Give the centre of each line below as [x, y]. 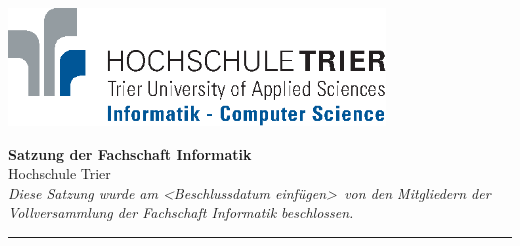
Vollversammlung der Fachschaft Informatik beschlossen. [181, 212]
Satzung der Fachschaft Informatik [130, 153]
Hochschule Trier [59, 173]
